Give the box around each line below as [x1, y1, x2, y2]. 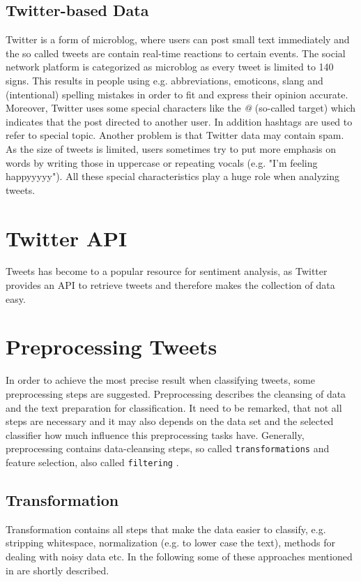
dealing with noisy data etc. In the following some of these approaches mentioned [6, 549, 353, 564]
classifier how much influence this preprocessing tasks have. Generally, [6, 427, 305, 442]
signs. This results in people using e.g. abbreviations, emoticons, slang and [6, 73, 323, 87]
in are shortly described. [6, 562, 109, 577]
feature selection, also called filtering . [6, 454, 179, 469]
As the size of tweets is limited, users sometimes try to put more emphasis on [6, 141, 337, 156]
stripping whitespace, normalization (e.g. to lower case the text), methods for [6, 535, 335, 550]
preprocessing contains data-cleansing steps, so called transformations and [6, 441, 330, 456]
